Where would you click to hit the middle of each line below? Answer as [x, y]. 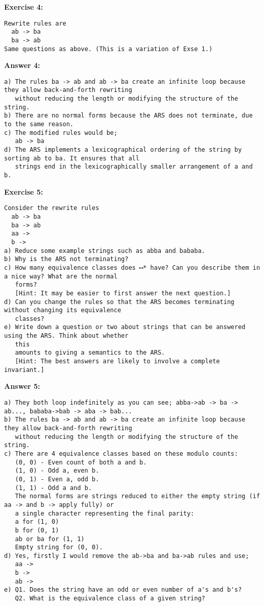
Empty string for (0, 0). [59, 547]
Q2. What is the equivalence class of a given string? [110, 599]
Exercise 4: [24, 7]
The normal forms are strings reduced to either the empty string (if [138, 496]
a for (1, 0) [37, 522]
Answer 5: [22, 386]
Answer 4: [22, 65]
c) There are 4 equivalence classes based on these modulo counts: [121, 453]
